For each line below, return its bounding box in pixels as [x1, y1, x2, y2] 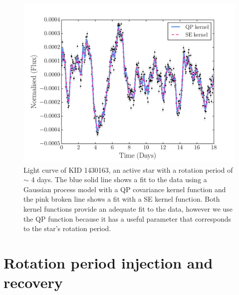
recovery [3, 272, 63, 293]
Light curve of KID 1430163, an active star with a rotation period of [23, 164, 233, 175]
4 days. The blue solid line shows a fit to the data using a [31, 174, 207, 185]
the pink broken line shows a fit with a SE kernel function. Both [23, 194, 220, 204]
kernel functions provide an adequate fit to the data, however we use [23, 203, 233, 214]
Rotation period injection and [3, 252, 213, 273]
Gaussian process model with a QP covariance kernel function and [23, 184, 226, 194]
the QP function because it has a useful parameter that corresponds [23, 213, 232, 224]
